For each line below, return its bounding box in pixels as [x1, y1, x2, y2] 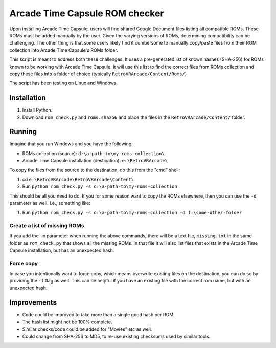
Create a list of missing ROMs [9, 222, 84, 229]
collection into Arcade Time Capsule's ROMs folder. [9, 47, 119, 53]
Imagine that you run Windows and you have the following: [9, 141, 133, 147]
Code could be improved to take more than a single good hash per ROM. [22, 312, 175, 318]
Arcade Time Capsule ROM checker [9, 8, 164, 19]
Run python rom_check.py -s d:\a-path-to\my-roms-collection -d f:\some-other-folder [22, 209, 242, 215]
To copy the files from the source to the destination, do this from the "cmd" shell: [9, 167, 180, 173]
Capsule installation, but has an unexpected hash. [9, 247, 114, 253]
